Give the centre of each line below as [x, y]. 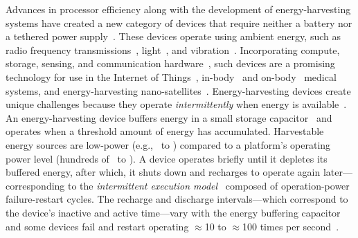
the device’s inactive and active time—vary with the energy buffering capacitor [173, 212]
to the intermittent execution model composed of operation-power [209, 185]
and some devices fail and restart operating [97, 226]
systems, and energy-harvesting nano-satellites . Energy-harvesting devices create [178, 90]
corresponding [35, 185]
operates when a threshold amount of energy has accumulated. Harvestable [165, 131]
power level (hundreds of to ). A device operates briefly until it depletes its [167, 158]
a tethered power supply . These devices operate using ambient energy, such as [173, 36]
